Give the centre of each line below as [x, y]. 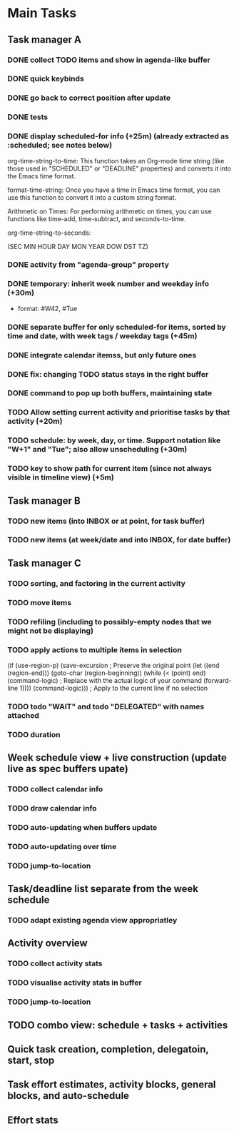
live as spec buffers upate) [68, 769]
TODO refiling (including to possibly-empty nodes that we [110, 622]
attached [23, 715]
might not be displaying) [51, 631]
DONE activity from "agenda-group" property [88, 265]
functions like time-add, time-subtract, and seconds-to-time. [97, 218]
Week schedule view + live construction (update [117, 758]
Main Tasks [42, 13]
